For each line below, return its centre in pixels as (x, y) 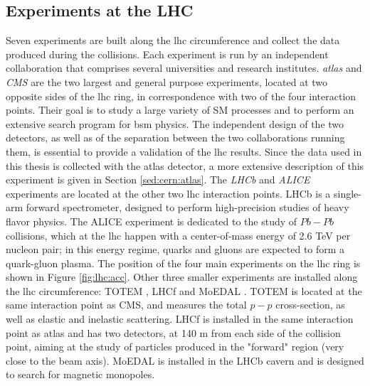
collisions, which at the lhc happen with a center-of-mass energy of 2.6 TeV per (178, 235)
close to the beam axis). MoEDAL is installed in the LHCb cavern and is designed (185, 360)
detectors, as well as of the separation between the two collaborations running (175, 138)
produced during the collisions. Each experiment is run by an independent (167, 54)
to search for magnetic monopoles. (80, 374)
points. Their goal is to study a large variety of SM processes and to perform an (180, 110)
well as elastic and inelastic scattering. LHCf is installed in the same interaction (180, 319)
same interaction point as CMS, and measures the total (126, 305)
